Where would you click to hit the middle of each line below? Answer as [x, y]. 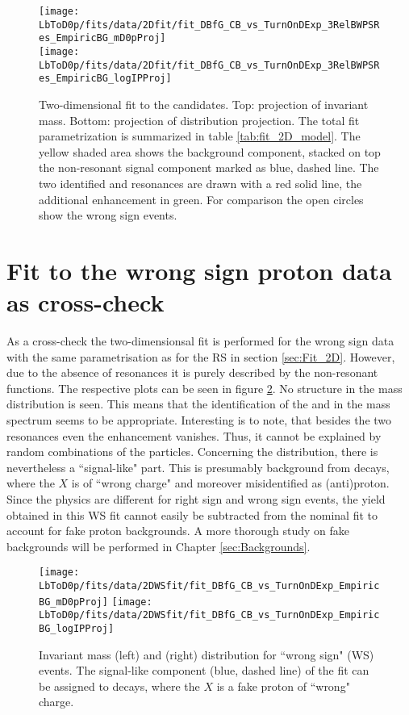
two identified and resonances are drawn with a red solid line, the [200, 183]
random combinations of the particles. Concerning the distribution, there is [192, 452]
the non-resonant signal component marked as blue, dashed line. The [209, 167]
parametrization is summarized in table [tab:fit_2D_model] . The [200, 136]
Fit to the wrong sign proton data [199, 270]
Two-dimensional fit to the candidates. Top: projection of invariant [204, 104]
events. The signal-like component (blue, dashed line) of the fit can [204, 670]
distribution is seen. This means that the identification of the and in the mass [198, 404]
